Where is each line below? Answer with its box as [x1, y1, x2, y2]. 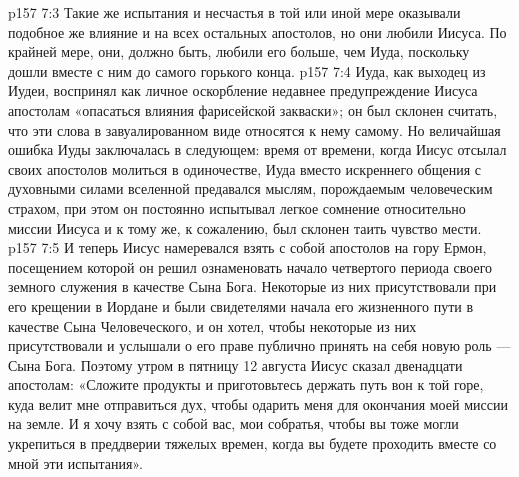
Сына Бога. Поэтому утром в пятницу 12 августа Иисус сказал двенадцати [8, 354, 463, 375]
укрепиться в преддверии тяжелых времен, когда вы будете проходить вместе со [8, 433, 497, 454]
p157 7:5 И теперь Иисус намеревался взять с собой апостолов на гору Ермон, [8, 237, 487, 258]
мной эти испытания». [8, 452, 143, 473]
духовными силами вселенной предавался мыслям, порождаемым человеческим [8, 178, 493, 199]
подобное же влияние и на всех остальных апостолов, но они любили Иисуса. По [8, 21, 507, 42]
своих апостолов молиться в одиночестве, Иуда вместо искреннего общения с [8, 158, 482, 179]
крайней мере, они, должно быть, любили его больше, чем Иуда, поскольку [8, 41, 470, 62]
